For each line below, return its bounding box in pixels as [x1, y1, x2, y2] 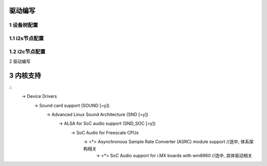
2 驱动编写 [9, 58, 31, 64]
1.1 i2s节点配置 [9, 35, 44, 41]
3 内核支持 [9, 71, 42, 80]
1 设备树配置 [9, 22, 38, 29]
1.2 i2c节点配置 [9, 48, 45, 55]
